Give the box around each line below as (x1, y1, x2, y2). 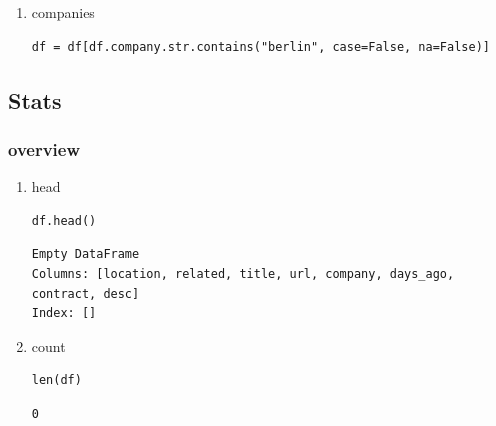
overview (8, 136, 81, 161)
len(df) (31, 373, 82, 388)
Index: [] (31, 306, 97, 321)
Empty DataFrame (31, 247, 140, 262)
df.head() (31, 213, 97, 228)
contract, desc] (31, 286, 140, 301)
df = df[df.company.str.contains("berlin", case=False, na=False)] (31, 39, 490, 54)
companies (31, 2, 95, 22)
